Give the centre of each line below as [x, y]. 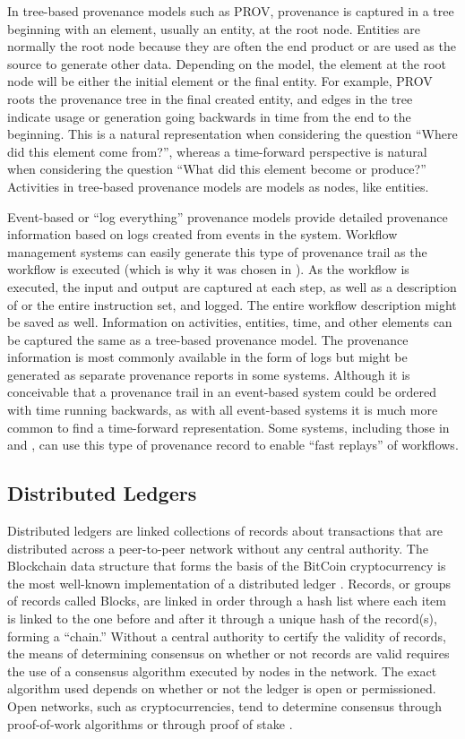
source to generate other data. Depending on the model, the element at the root [227, 63]
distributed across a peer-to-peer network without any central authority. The [218, 548]
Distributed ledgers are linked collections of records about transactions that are [225, 531]
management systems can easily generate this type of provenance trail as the [217, 251]
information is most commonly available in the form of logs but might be [207, 357]
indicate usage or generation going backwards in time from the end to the [209, 116]
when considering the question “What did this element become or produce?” [217, 169]
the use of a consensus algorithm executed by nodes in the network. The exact [222, 670]
